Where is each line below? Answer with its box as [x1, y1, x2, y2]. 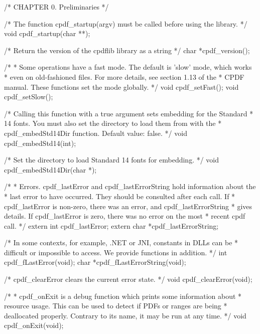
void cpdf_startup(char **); [4, 28, 90, 39]
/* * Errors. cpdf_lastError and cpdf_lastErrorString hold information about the [4, 181, 256, 192]
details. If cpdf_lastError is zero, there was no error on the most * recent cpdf [4, 211, 245, 221]
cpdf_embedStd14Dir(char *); [4, 164, 97, 175]
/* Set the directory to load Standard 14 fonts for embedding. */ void [4, 154, 219, 165]
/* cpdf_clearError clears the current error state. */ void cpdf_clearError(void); [4, 274, 252, 284]
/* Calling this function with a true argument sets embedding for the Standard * [4, 108, 253, 118]
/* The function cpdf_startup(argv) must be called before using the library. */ [4, 18, 247, 29]
